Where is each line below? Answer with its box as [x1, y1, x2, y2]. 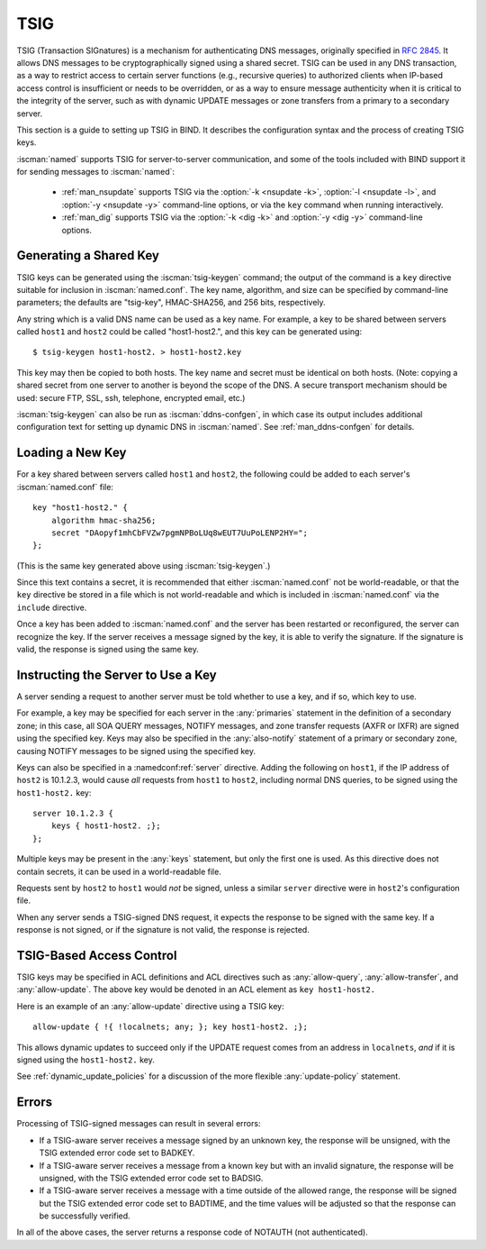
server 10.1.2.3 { [32, 808, 114, 819]
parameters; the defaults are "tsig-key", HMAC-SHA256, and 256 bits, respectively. [16, 297, 326, 308]
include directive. [16, 602, 87, 613]
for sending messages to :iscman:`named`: [16, 167, 175, 178]
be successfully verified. [39, 1210, 130, 1221]
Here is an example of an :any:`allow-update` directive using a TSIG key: [16, 1000, 284, 1011]
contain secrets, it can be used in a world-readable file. [16, 866, 222, 877]
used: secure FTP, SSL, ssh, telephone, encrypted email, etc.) [16, 392, 246, 403]
